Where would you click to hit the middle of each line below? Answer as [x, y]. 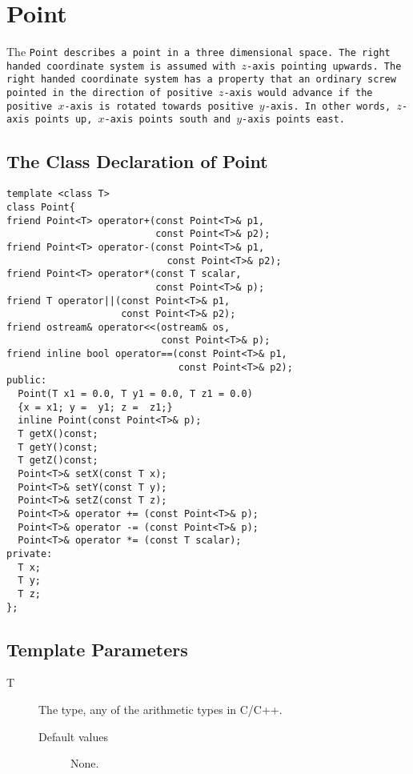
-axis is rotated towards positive [159, 106]
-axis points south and [168, 120]
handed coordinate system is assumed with [121, 66]
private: [30, 553]
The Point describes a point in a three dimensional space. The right [198, 52]
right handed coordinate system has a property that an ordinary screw [201, 80]
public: [27, 381]
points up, [64, 120]
